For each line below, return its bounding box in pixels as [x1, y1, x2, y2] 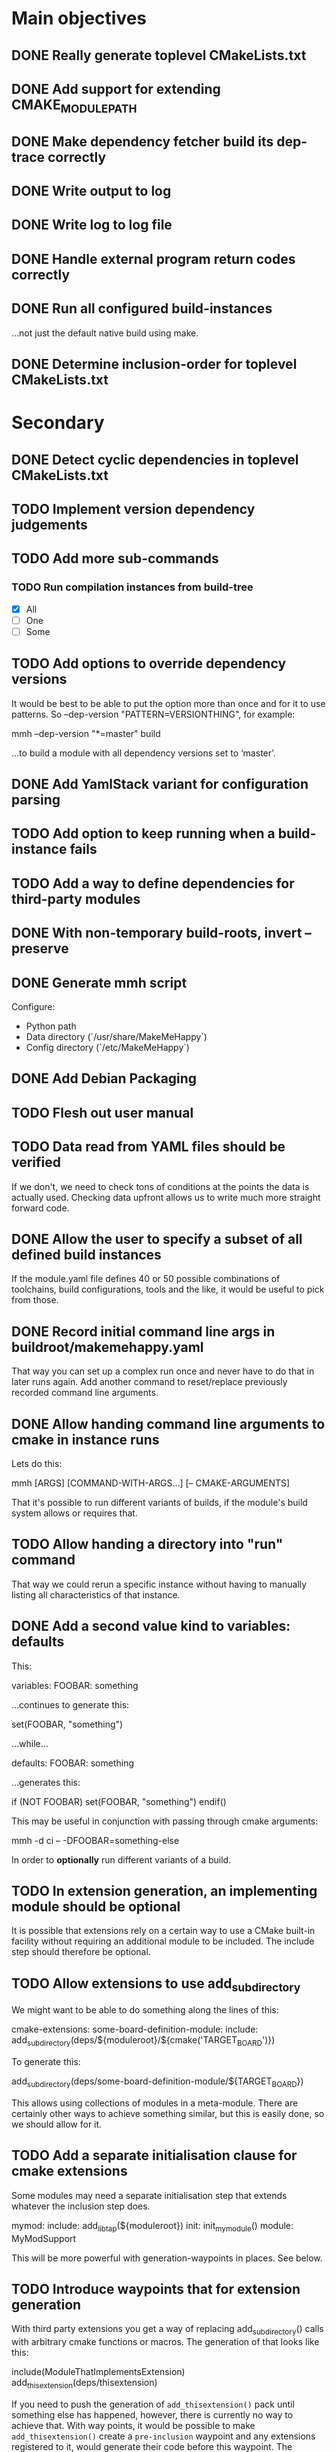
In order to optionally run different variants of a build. [11, 1853, 232, 1866]
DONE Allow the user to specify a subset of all [11, 1230, 303, 1247]
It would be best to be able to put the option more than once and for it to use [11, 697, 326, 709]
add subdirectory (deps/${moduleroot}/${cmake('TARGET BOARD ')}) [11, 2034, 276, 2049]
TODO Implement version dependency [11, 500, 256, 517]
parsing [11, 791, 61, 808]
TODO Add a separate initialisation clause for [11, 2147, 298, 2164]
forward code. [11, 1202, 70, 1214]
